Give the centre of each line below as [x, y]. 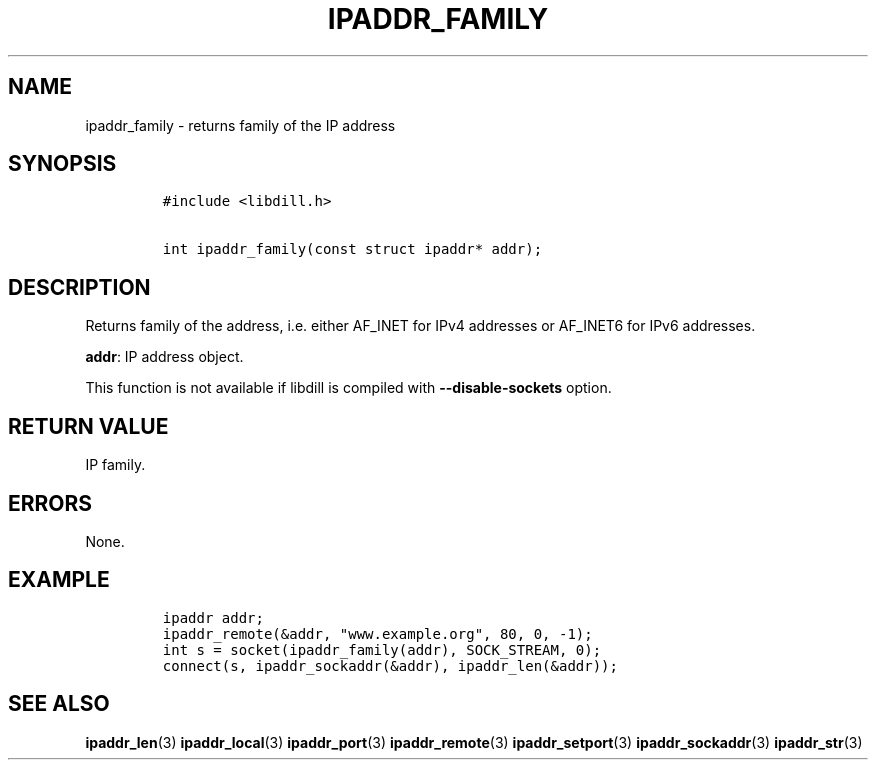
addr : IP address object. [164, 357]
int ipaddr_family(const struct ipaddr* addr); [352, 249]
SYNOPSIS [62, 164]
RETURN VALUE [88, 426]
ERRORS [50, 503]
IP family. [115, 465]
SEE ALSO [59, 704]
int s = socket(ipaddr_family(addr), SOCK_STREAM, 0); [382, 649]
